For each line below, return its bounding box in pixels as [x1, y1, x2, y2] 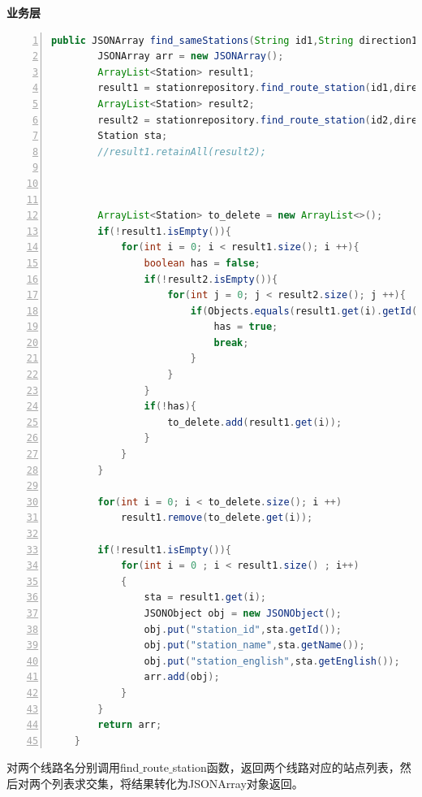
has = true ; [213, 321, 278, 333]
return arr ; [97, 719, 162, 731]
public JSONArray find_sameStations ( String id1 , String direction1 [51, 34, 418, 46]
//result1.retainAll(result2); [97, 145, 266, 158]
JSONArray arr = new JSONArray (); [97, 50, 284, 63]
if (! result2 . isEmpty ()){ [144, 273, 278, 285]
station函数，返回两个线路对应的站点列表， [172, 759, 400, 776]
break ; [213, 336, 249, 349]
